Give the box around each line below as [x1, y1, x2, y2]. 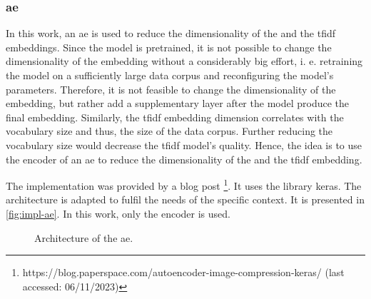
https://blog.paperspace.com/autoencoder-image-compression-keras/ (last [22, 265, 345, 280]
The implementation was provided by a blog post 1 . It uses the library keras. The [6, 176, 362, 193]
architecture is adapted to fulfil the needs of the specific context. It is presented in [6, 192, 365, 207]
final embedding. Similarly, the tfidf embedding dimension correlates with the [6, 109, 344, 124]
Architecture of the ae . [34, 230, 133, 245]
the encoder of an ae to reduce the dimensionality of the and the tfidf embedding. [6, 151, 362, 166]
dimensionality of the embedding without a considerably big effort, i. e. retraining [6, 54, 363, 69]
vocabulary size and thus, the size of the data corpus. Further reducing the [6, 123, 333, 138]
